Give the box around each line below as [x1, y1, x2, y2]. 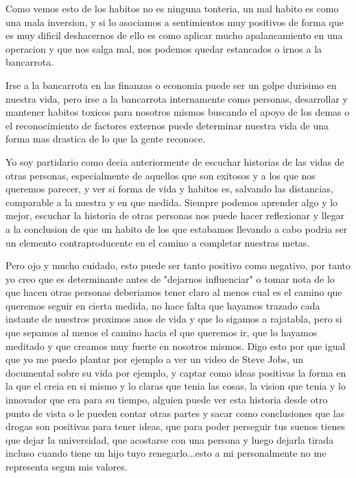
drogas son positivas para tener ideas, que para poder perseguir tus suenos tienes [5, 419, 345, 433]
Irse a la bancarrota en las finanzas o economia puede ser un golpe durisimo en [5, 77, 337, 92]
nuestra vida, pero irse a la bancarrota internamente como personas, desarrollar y [5, 91, 348, 105]
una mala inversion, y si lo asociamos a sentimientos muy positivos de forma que [5, 14, 344, 29]
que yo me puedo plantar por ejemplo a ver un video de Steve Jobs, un [5, 352, 303, 366]
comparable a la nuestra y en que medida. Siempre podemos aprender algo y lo [5, 194, 338, 209]
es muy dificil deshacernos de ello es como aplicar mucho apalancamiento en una [5, 28, 343, 42]
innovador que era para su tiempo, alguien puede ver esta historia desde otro [5, 392, 328, 407]
